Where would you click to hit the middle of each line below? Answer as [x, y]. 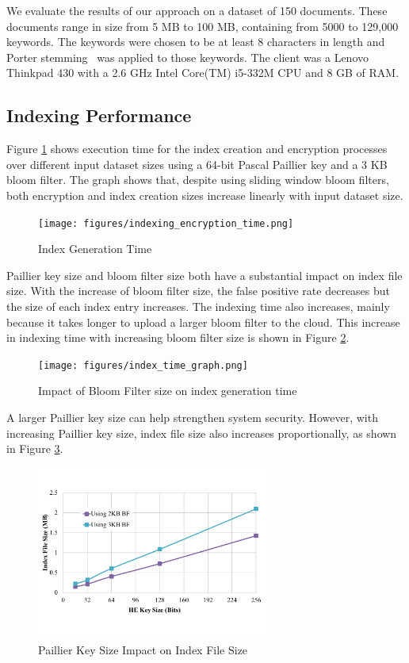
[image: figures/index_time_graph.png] [143, 365]
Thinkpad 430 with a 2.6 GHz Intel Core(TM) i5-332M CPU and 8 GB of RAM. [203, 73]
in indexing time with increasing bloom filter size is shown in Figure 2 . [178, 337]
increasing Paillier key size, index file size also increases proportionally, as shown [202, 433]
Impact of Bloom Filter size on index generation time [168, 391]
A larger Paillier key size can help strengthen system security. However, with [192, 418]
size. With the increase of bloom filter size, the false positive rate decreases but [199, 291]
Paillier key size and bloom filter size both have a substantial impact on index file [204, 275]
